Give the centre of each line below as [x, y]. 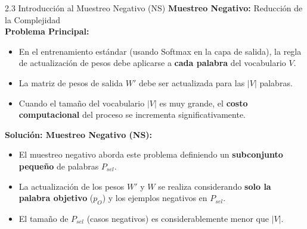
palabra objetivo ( [56, 198]
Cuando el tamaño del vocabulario [82, 103]
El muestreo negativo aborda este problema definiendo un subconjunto [151, 154]
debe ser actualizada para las [192, 82]
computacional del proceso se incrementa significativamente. [132, 114]
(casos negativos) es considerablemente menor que [178, 218]
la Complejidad [32, 19]
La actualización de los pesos [72, 186]
